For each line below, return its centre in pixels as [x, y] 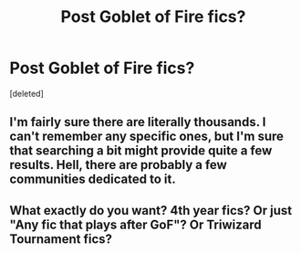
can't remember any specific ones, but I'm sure [147, 137]
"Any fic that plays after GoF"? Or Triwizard [135, 224]
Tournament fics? [61, 239]
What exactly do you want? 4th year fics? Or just [151, 211]
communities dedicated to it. [93, 179]
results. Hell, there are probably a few [119, 165]
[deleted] [26, 93]
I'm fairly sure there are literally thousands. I [138, 122]
